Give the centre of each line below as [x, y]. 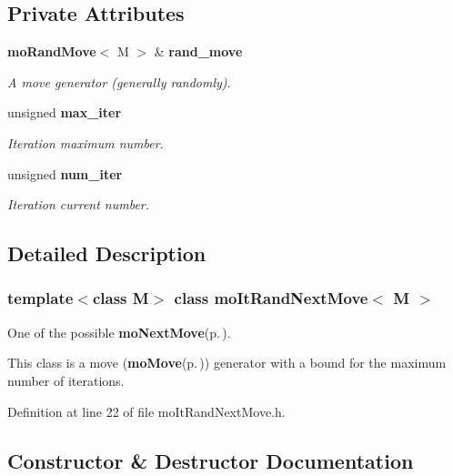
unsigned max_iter [65, 112]
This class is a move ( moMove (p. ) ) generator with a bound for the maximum [227, 363]
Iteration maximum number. [86, 142]
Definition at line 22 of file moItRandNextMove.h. [146, 411]
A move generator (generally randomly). [119, 81]
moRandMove [52, 51]
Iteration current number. [79, 204]
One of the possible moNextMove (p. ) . [119, 332]
